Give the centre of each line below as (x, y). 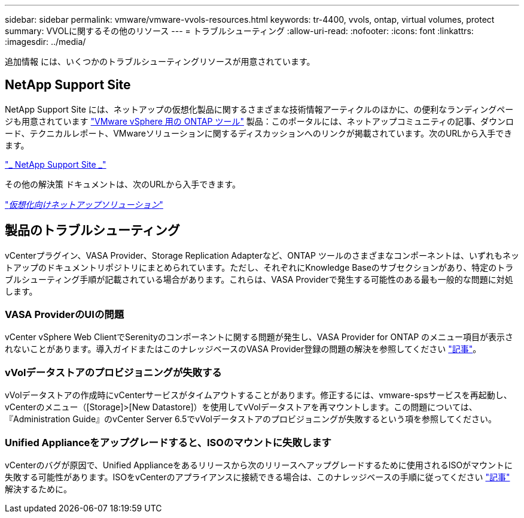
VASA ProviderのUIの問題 (65, 315)
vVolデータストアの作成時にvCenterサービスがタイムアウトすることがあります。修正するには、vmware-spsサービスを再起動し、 (258, 395)
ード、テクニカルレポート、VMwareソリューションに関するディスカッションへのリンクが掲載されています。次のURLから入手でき (259, 133)
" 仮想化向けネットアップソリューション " (84, 204)
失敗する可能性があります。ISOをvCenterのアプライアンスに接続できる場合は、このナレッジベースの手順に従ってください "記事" (258, 477)
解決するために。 (38, 489)
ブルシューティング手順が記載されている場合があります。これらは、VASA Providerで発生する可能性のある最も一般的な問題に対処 (259, 279)
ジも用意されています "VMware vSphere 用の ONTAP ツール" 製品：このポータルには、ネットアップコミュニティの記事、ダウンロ (260, 121)
